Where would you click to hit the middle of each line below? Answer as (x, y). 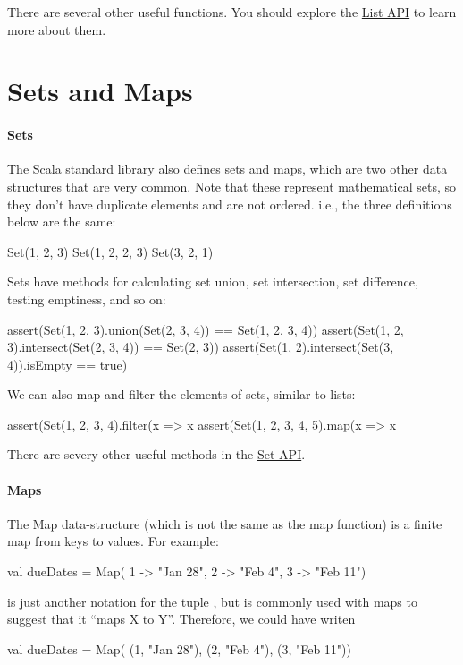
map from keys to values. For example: (113, 541)
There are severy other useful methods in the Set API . (156, 454)
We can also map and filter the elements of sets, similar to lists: (181, 394)
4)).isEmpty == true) (67, 364)
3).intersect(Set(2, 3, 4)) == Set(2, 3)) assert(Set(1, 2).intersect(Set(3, (201, 347)
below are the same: (62, 222)
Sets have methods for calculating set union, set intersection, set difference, (213, 281)
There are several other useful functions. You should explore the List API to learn (232, 12)
